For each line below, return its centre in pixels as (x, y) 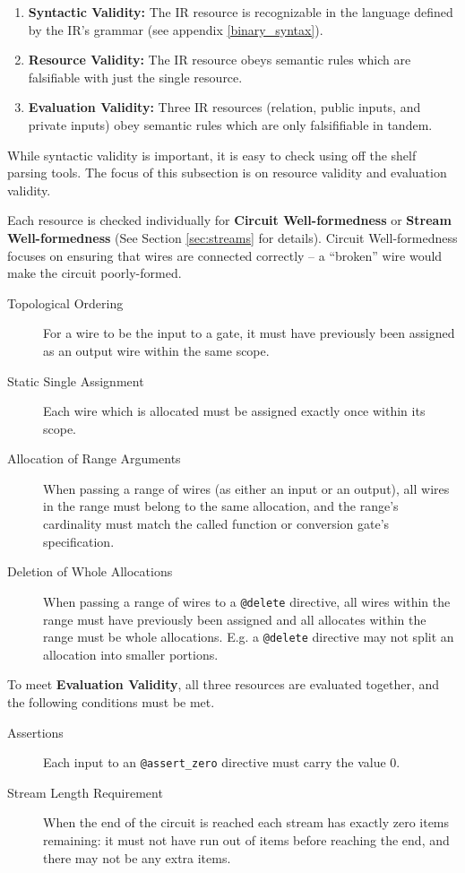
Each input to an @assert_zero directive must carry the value (215, 762)
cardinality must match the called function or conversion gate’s (216, 524)
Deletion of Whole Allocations (90, 571)
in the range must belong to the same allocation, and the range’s (221, 506)
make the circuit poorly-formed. (95, 273)
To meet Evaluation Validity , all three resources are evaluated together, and (224, 684)
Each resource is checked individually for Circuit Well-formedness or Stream (229, 220)
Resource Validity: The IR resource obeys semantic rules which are (220, 60)
